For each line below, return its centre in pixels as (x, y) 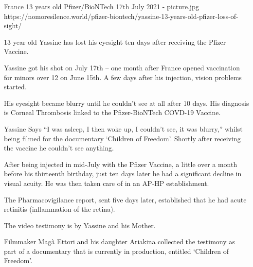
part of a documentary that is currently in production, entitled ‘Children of (116, 251)
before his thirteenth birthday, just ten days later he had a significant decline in (123, 174)
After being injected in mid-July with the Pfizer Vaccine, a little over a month (121, 164)
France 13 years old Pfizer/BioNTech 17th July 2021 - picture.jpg (101, 6)
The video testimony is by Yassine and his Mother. (80, 225)
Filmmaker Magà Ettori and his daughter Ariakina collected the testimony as (119, 242)
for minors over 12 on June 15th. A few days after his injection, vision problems (123, 77)
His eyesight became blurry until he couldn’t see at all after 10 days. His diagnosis (126, 103)
